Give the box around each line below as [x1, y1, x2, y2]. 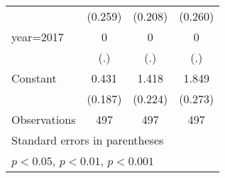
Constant [11, 70, 57, 86]
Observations [11, 111, 76, 127]
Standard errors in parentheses [11, 132, 164, 148]
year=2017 [11, 28, 64, 45]
